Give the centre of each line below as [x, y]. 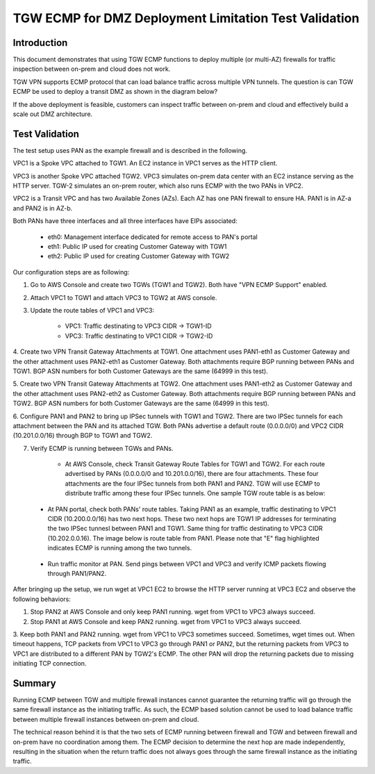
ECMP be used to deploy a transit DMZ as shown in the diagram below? [115, 92]
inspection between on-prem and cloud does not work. [92, 69]
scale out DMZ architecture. [53, 114]
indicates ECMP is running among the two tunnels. [120, 548]
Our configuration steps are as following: [71, 272]
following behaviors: [42, 599]
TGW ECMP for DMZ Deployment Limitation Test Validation [186, 18]
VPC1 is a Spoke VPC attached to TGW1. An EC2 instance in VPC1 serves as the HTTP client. [145, 163]
